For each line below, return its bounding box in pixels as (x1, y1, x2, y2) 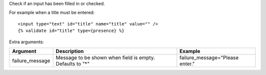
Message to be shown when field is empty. (56, 54, 155, 61)
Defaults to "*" (56, 60, 90, 67)
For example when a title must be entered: (9, 10, 95, 16)
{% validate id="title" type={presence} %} (18, 28, 125, 34)
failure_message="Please (179, 54, 239, 61)
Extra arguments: (9, 39, 44, 45)
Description (56, 48, 84, 54)
